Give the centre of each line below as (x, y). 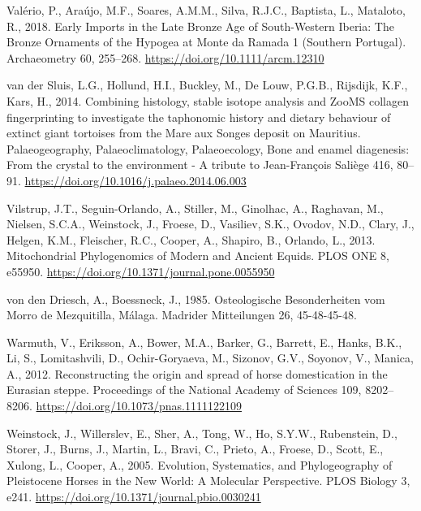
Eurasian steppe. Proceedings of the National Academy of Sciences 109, (184, 390)
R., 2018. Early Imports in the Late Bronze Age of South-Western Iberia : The (200, 26)
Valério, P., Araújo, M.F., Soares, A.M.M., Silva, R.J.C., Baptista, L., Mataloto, (206, 10)
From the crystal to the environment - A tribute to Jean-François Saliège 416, (200, 165)
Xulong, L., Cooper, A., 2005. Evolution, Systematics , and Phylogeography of (200, 464)
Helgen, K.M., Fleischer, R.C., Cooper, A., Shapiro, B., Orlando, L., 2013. (191, 239)
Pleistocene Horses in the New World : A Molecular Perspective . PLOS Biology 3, (208, 481)
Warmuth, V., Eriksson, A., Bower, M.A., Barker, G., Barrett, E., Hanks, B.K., (204, 342)
